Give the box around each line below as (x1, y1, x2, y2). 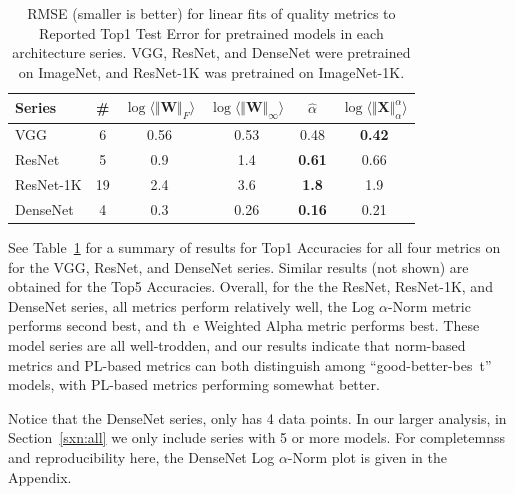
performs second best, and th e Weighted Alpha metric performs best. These (8, 315, 480, 336)
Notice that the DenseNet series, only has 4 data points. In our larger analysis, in (8, 407, 507, 428)
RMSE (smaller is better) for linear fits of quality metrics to (27, 3, 396, 23)
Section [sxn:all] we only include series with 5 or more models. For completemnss (8, 427, 506, 448)
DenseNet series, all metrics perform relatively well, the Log (8, 295, 375, 316)
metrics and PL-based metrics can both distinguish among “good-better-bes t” (8, 354, 492, 375)
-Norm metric (388, 295, 471, 316)
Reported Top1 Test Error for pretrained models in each (39, 22, 384, 43)
